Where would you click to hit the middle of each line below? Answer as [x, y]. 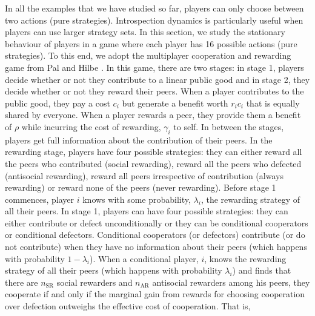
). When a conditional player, [144, 258]
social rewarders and [94, 282]
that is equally [273, 103]
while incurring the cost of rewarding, [91, 126]
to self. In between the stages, [229, 126]
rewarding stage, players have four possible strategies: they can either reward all [154, 152]
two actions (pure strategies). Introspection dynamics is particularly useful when [154, 20]
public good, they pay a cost [58, 103]
